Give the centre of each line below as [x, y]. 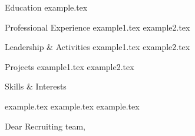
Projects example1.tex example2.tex [70, 66]
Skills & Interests [36, 86]
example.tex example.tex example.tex [72, 106]
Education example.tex [46, 7]
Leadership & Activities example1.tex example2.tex [97, 47]
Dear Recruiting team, [45, 126]
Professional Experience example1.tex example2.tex [97, 27]
